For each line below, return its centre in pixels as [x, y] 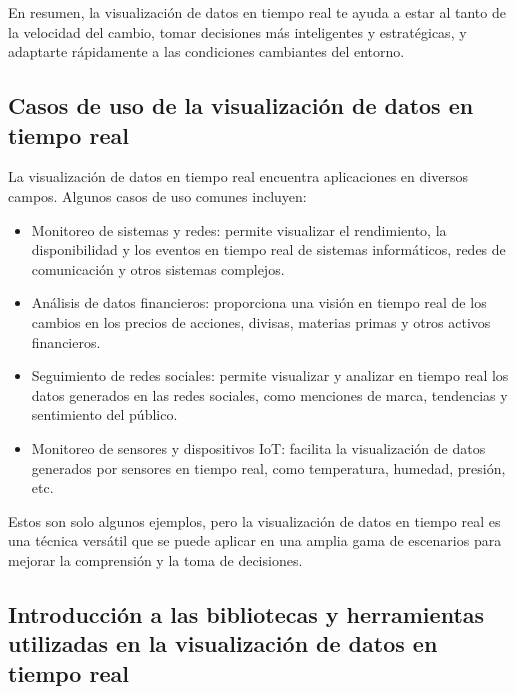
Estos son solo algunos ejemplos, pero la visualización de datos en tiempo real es [254, 520]
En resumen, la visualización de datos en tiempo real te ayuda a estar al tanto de [257, 12]
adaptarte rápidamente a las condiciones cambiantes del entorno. [206, 51]
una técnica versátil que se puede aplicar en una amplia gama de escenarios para [255, 540]
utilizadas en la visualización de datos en [223, 643]
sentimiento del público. [104, 414]
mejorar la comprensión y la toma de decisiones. [155, 559]
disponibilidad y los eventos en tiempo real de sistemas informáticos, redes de [268, 249]
